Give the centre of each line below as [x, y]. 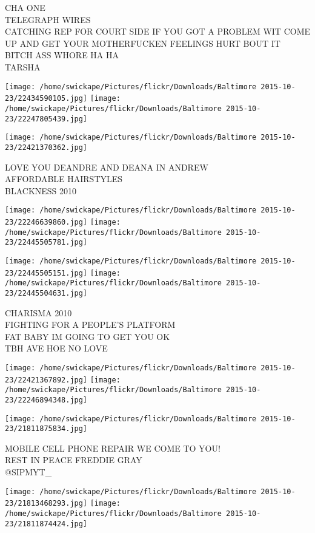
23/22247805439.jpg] [46, 119]
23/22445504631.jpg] [46, 293]
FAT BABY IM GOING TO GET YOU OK [88, 336]
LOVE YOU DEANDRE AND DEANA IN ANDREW [107, 167]
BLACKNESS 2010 [41, 190]
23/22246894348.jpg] [46, 400]
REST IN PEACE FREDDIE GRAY [74, 460]
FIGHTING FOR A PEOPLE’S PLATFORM [90, 324]
